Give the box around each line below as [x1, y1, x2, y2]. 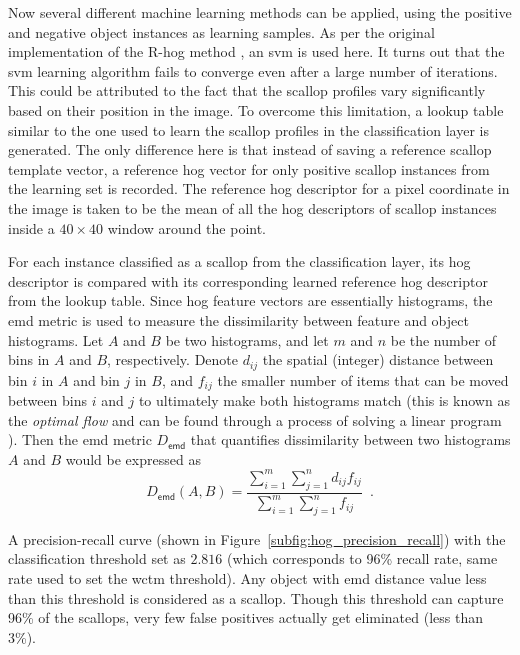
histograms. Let [8, 329, 104, 350]
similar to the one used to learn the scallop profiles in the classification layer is [8, 119, 489, 140]
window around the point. [107, 217, 266, 238]
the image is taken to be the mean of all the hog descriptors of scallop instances [8, 197, 497, 218]
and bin [73, 369, 120, 390]
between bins [8, 390, 88, 410]
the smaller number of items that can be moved [217, 369, 509, 390]
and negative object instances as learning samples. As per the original [8, 21, 435, 42]
